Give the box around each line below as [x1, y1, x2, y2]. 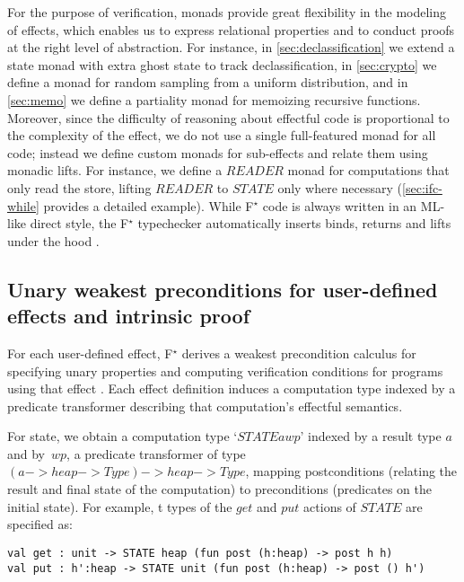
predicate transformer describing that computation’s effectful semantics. [7, 396, 403, 415]
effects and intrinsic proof [7, 302, 250, 330]
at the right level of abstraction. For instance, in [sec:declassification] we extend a [7, 38, 455, 57]
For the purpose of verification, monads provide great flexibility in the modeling [7, 3, 447, 21]
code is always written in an [262, 196, 417, 215]
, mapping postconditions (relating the [245, 462, 458, 481]
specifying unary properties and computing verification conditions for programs [7, 361, 443, 380]
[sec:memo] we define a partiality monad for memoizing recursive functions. [7, 90, 421, 109]
